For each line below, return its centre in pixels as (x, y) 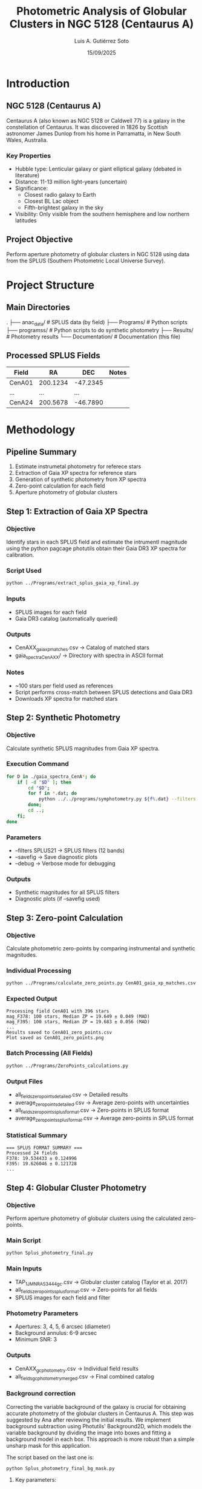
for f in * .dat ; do (53, 794)
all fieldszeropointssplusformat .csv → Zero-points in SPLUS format (92, 1111)
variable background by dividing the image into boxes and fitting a (89, 1433)
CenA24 (21, 403)
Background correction (41, 1394)
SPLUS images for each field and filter (63, 1298)
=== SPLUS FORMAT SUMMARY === (44, 1148)
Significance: (31, 188)
